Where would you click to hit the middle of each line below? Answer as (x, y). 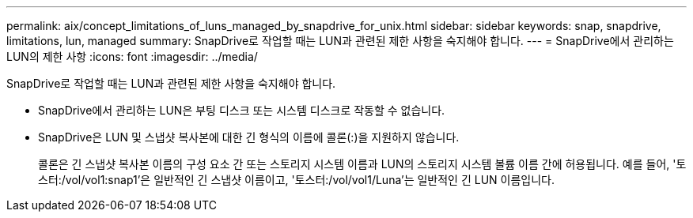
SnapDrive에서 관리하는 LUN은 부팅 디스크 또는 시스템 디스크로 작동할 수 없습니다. (242, 110)
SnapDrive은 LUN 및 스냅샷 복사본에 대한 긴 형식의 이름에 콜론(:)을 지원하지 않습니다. (249, 137)
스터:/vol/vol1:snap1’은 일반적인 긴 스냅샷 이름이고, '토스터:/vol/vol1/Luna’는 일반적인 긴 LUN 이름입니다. (297, 180)
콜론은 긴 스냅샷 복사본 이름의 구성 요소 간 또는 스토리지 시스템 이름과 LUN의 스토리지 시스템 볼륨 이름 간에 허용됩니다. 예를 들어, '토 (362, 164)
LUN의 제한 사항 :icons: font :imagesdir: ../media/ (132, 56)
